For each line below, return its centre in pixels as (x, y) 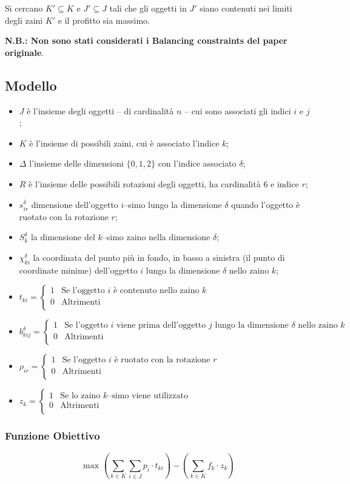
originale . (25, 52)
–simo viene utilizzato (148, 396)
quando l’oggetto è (266, 204)
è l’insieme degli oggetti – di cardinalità (100, 110)
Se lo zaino (80, 396)
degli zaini (24, 20)
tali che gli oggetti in (148, 8)
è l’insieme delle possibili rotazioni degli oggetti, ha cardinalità (145, 183)
